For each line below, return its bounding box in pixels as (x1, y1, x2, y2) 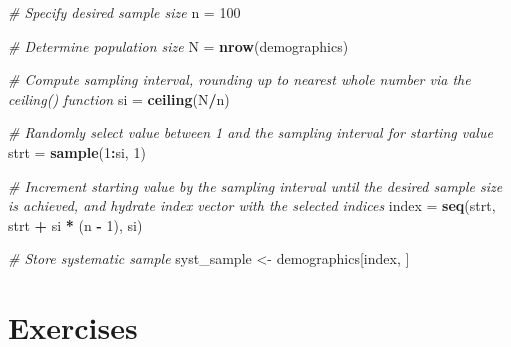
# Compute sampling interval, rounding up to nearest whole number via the (8, 69, 471, 90)
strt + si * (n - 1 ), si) (8, 214, 143, 235)
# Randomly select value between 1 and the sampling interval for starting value (8, 122, 493, 143)
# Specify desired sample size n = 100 (8, 2, 241, 22)
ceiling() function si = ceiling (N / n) (8, 88, 230, 109)
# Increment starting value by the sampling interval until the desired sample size (8, 175, 503, 196)
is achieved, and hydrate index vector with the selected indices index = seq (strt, (8, 195, 496, 216)
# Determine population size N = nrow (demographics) (8, 35, 349, 56)
